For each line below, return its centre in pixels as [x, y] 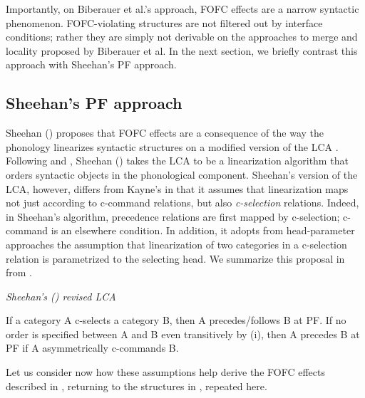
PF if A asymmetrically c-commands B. [92, 348]
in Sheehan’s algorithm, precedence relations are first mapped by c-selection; [173, 216]
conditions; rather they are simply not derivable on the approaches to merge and [182, 37]
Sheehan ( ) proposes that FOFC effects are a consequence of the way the [165, 133]
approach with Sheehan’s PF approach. [91, 64]
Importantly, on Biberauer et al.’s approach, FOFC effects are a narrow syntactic [182, 9]
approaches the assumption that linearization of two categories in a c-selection [176, 244]
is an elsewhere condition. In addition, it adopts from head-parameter [203, 230]
